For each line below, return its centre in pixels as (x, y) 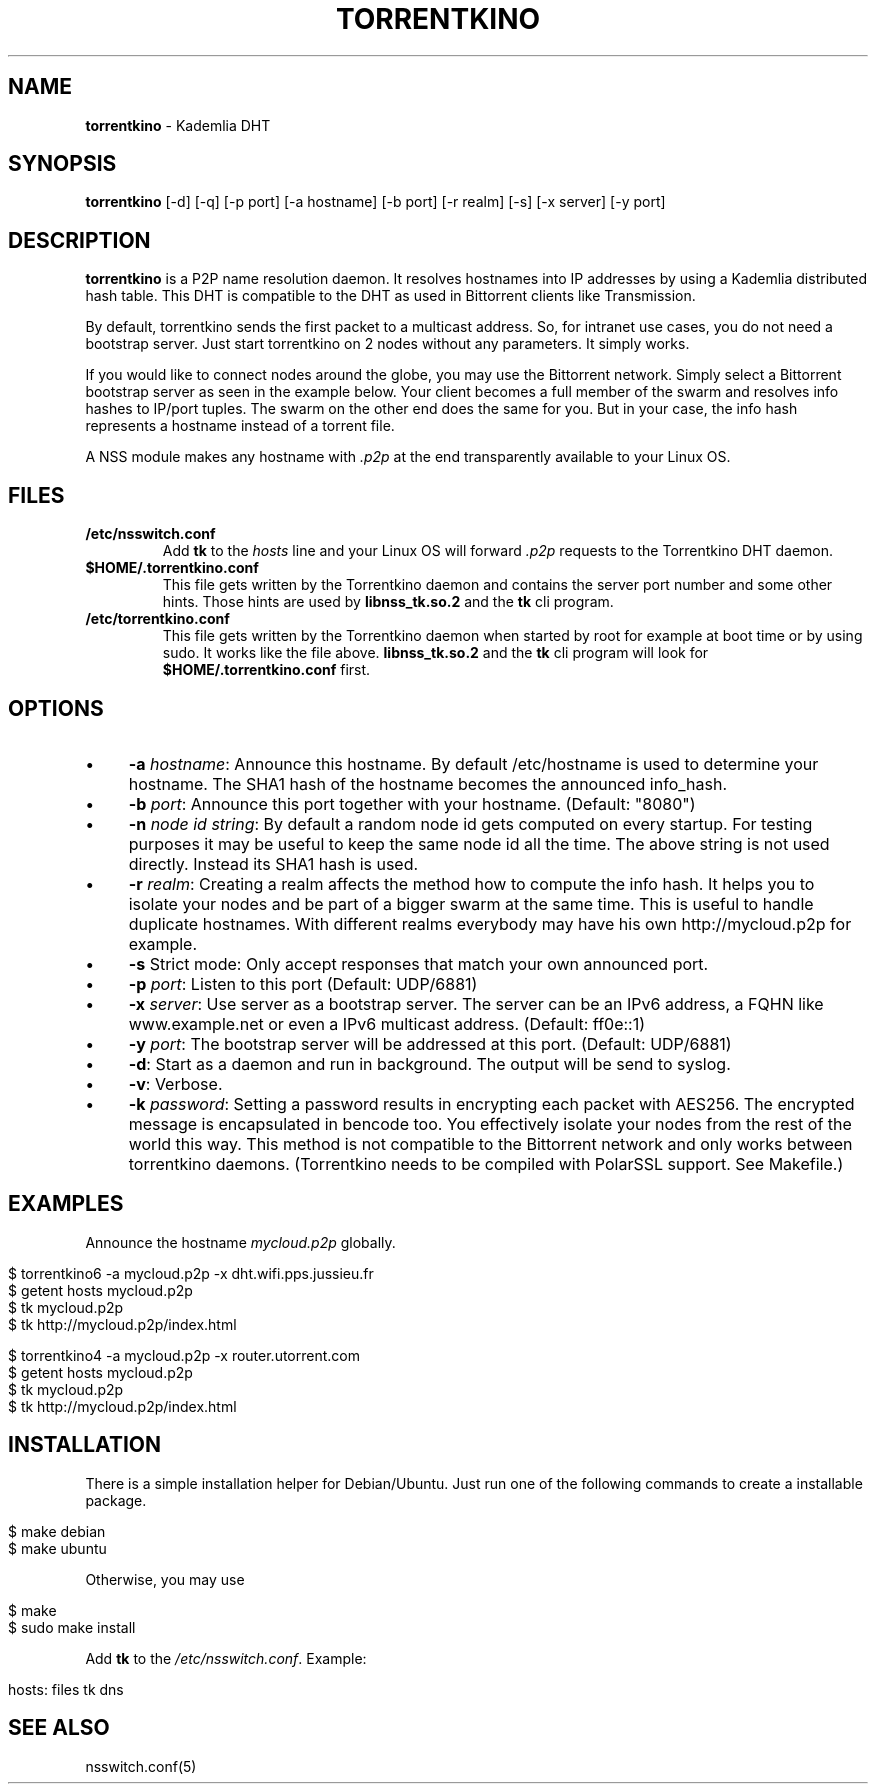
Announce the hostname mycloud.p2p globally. (240, 1242)
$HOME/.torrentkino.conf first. (266, 670)
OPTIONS (56, 708)
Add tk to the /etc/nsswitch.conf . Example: (226, 1658)
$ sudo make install (72, 1627)
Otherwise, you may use (165, 1579)
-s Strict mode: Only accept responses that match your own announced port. (418, 963)
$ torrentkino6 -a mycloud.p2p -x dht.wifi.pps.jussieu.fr (191, 1273)
